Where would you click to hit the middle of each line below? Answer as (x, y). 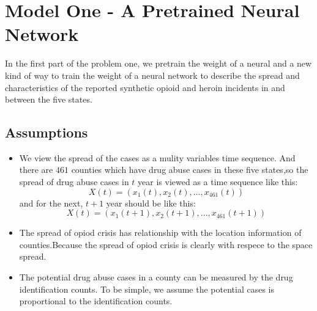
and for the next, (51, 203)
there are (36, 170)
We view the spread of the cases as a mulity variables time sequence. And (157, 157)
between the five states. (49, 99)
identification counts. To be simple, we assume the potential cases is (147, 289)
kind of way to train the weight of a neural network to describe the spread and (152, 75)
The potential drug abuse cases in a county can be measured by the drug (156, 277)
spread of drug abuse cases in (74, 182)
